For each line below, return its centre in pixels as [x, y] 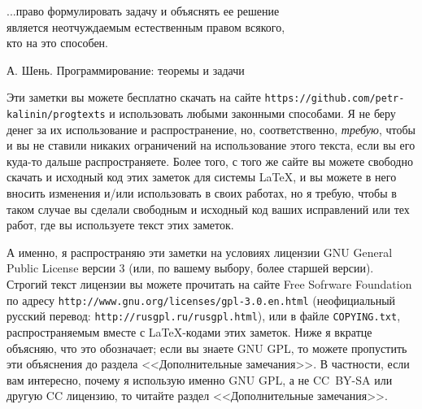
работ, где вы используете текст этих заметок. [120, 225]
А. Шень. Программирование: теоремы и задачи [126, 70]
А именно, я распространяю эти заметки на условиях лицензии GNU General [200, 252]
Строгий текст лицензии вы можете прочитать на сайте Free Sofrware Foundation [209, 284]
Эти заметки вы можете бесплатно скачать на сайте [134, 97]
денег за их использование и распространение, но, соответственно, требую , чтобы [211, 129]
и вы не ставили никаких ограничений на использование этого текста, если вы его [211, 145]
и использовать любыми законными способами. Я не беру [252, 113]
